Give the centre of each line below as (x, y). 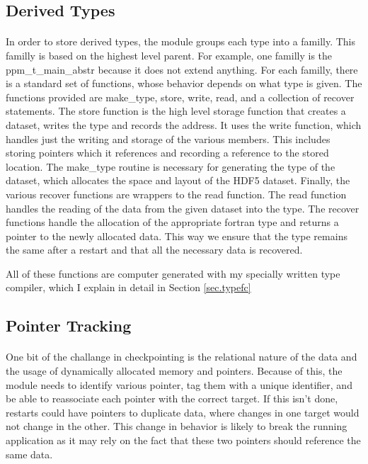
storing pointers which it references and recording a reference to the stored (167, 153)
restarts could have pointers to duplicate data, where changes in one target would (183, 412)
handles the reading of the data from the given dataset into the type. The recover (183, 208)
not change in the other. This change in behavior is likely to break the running (177, 426)
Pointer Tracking (69, 326)
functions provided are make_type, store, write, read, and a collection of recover (180, 97)
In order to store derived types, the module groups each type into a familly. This (181, 41)
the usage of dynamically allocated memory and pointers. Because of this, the (174, 371)
